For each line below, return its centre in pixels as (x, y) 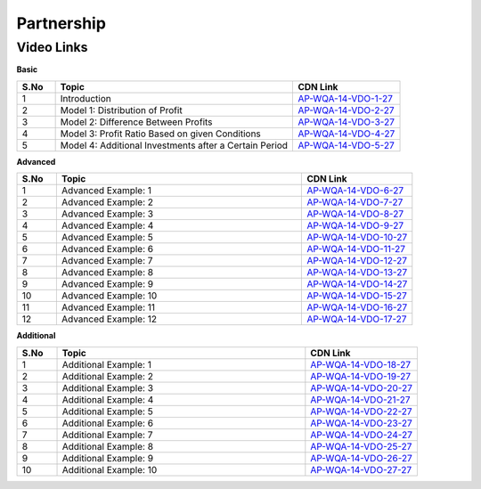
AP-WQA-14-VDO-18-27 (361, 364)
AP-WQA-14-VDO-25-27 (361, 446)
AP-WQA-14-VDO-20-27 (362, 387)
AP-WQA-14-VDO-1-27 (346, 98)
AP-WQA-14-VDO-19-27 (361, 376)
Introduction (86, 98)
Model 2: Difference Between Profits (136, 122)
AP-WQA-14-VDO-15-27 (357, 296)
